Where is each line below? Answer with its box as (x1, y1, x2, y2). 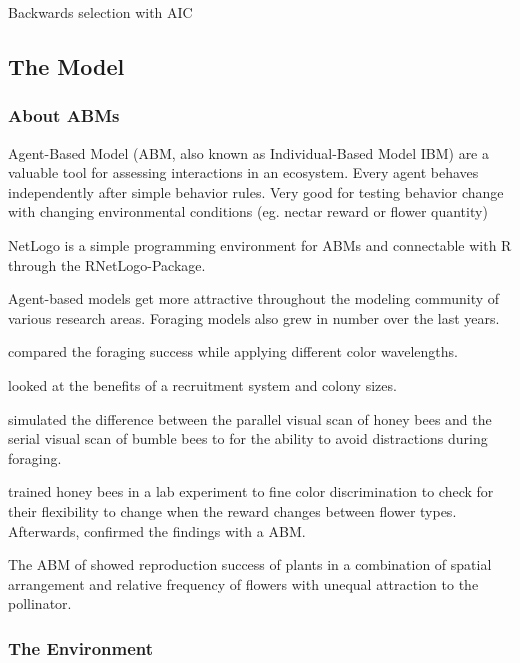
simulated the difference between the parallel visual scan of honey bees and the (8, 408, 492, 429)
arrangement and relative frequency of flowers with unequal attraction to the (8, 573, 479, 594)
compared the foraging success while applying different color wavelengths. (8, 341, 459, 362)
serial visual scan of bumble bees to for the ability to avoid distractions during (8, 428, 488, 449)
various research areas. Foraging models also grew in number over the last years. (8, 307, 500, 328)
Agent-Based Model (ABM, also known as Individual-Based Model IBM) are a (8, 142, 489, 163)
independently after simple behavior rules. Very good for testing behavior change (8, 181, 504, 202)
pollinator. (8, 593, 72, 614)
